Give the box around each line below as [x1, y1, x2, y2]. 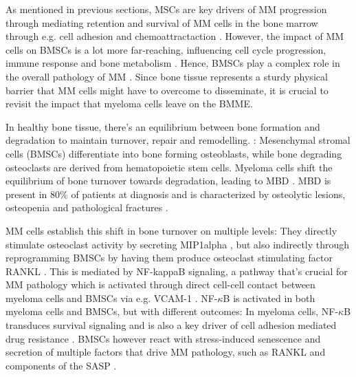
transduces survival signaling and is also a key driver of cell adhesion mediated [5, 318, 337, 332]
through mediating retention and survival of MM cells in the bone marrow [5, 15, 318, 30]
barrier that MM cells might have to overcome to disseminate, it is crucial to [5, 83, 329, 97]
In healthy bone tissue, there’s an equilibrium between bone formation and [5, 119, 320, 133]
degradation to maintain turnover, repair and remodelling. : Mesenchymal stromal [5, 133, 351, 147]
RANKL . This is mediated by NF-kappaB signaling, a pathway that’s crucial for [5, 263, 348, 278]
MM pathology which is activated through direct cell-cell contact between [5, 277, 315, 292]
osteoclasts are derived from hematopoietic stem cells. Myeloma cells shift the [5, 160, 333, 174]
